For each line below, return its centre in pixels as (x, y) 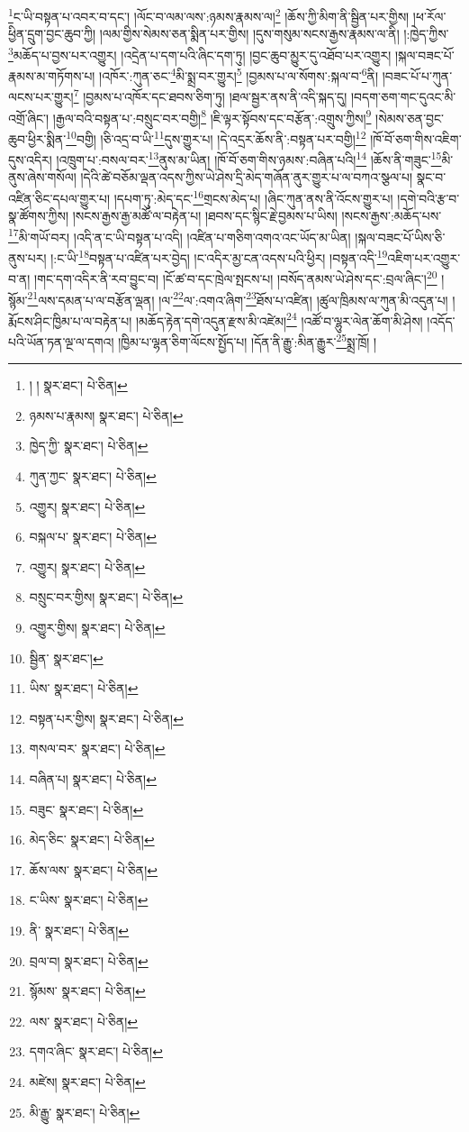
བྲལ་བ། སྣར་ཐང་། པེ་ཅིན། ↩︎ (89, 960)
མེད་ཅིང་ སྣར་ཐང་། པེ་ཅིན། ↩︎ (92, 840)
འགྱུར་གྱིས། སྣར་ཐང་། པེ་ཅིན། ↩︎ (97, 628)
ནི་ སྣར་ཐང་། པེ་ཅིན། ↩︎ (79, 930)
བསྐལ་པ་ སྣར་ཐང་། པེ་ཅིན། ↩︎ (93, 537)
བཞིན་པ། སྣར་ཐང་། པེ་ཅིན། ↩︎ (93, 779)
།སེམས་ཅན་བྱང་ (410, 118)
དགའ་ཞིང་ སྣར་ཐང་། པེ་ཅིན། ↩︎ (96, 1051)
